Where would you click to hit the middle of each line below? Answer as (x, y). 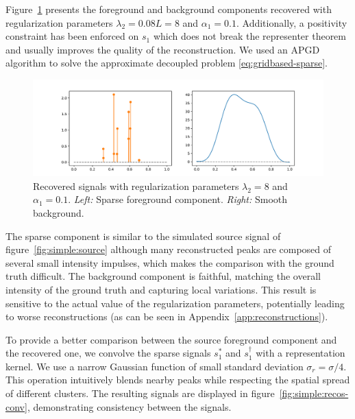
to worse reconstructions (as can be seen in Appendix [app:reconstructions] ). (167, 316)
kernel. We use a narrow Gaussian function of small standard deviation (155, 366)
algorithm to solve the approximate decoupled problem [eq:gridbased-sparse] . (167, 63)
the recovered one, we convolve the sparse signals (108, 353)
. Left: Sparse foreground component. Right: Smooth (178, 199)
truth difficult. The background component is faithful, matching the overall (163, 276)
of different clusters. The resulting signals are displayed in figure (140, 393)
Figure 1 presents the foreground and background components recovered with (169, 9)
